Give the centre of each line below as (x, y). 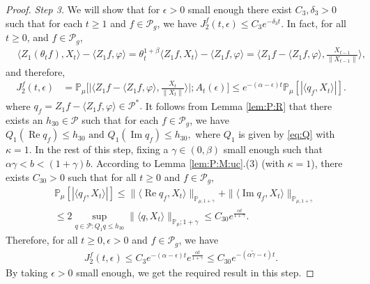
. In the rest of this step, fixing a (99, 149)
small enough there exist (240, 9)
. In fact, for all (314, 23)
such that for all (102, 176)
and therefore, (36, 71)
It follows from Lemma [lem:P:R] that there (239, 105)
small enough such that (273, 149)
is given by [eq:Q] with (287, 134)
